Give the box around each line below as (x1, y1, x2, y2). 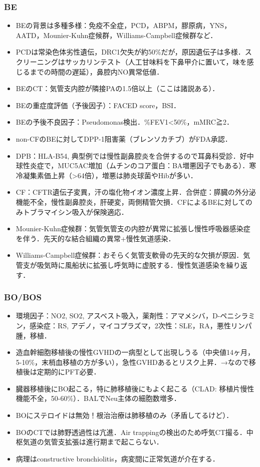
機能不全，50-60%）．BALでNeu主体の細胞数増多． (16, 393, 181, 403)
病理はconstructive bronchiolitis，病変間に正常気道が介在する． (16, 453, 219, 463)
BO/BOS (4, 291, 42, 303)
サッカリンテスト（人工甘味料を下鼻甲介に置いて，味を (65, 57, 247, 67)
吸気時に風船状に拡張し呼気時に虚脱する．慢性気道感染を (37, 259, 226, 270)
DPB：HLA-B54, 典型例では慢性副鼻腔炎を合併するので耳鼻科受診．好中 (16, 150, 254, 161)
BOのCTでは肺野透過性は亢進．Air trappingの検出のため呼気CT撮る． (16, 426, 246, 437)
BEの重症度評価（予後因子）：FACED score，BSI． (16, 100, 181, 110)
